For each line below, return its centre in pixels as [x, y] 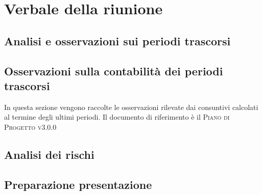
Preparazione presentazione [78, 184]
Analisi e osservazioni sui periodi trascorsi [117, 40]
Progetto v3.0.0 [30, 127]
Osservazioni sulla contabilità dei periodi [114, 71]
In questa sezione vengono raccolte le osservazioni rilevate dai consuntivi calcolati [131, 107]
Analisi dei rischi [49, 154]
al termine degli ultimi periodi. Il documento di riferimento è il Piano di [117, 117]
